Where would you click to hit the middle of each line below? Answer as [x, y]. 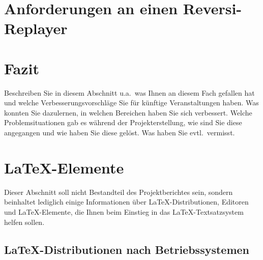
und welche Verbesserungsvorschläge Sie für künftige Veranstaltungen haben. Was [131, 103]
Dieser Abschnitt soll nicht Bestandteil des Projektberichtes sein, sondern [119, 192]
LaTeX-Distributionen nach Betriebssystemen [127, 249]
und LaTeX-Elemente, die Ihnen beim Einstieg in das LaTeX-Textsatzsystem [124, 211]
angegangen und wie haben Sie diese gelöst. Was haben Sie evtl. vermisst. [120, 133]
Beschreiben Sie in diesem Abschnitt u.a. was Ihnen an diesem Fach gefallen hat [129, 92]
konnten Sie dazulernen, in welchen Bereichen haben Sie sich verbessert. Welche [128, 112]
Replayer [36, 28]
